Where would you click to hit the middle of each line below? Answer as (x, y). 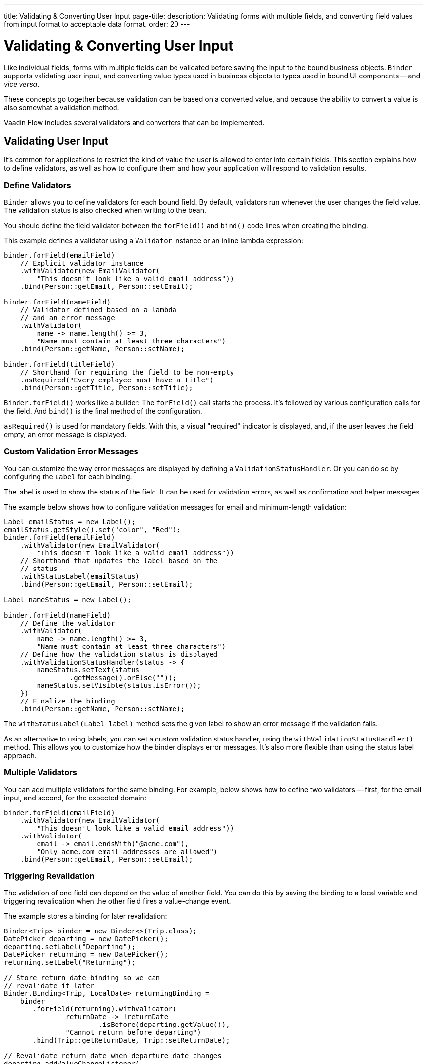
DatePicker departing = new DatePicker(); (86, 939)
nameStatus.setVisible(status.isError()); (119, 685)
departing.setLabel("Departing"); (70, 947)
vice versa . (22, 84)
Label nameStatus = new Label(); (68, 599)
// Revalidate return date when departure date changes (113, 1056)
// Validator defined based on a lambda (98, 310)
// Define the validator (68, 623)
